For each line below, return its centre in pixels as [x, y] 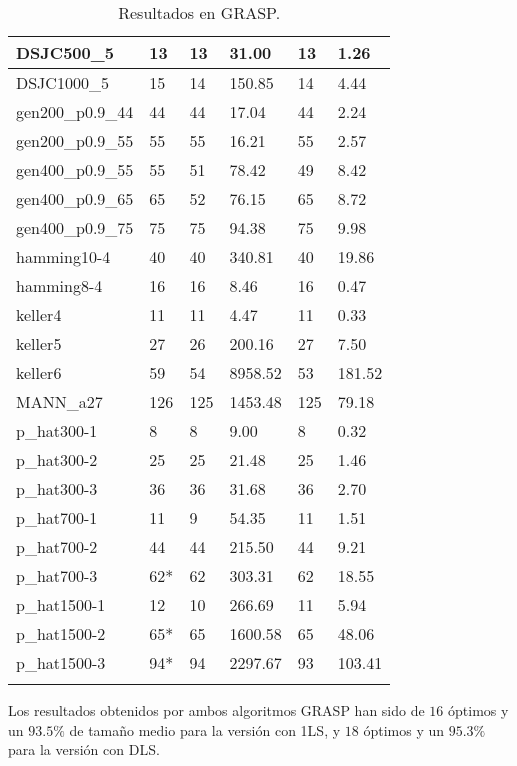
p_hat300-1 [57, 430]
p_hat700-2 [57, 546]
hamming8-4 [59, 285]
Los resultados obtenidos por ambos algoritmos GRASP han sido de [216, 710]
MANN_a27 [59, 401]
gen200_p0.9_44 [75, 111]
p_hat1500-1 [61, 604]
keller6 [39, 372]
